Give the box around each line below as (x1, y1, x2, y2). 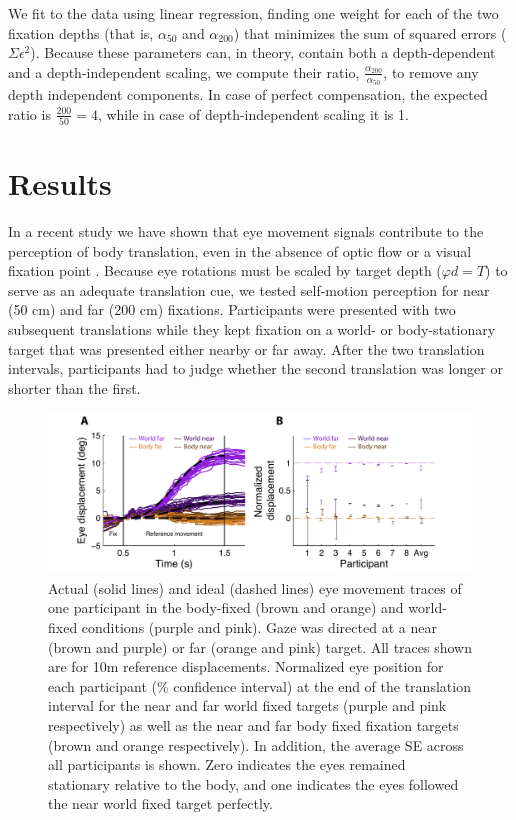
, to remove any (383, 61, 479, 82)
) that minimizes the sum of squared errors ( (233, 22, 507, 43)
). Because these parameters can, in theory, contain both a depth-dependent (30, 42, 496, 63)
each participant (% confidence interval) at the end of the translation (48, 675, 471, 696)
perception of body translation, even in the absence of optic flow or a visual (8, 240, 472, 261)
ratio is (8, 103, 51, 124)
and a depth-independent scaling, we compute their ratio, (8, 61, 360, 82)
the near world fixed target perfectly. (48, 793, 273, 814)
